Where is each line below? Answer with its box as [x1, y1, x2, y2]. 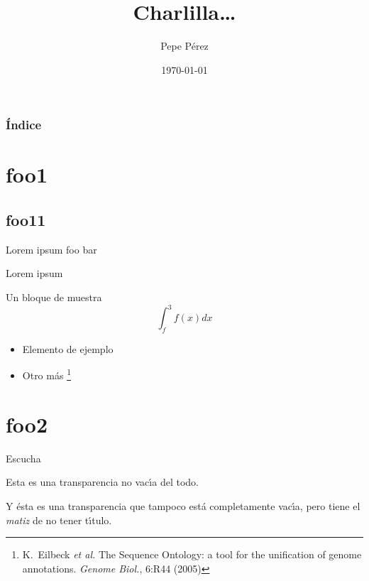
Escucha [6, 450, 41, 465]
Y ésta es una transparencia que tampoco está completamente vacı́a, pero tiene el [6, 499, 360, 514]
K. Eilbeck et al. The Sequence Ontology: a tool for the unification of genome [22, 547, 362, 562]
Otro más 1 [22, 366, 71, 383]
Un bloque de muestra [6, 290, 102, 304]
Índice [6, 116, 42, 134]
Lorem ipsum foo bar [6, 241, 97, 256]
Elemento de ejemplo [22, 341, 114, 356]
